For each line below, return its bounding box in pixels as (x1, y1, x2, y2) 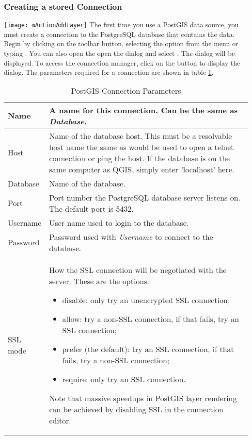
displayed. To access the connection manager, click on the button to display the (4, 57, 240, 68)
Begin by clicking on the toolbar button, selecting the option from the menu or (4, 38, 238, 49)
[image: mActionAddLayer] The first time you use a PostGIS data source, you (4, 19, 239, 30)
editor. (49, 414, 71, 426)
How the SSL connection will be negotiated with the (49, 264, 227, 275)
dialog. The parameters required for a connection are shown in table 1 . (4, 67, 214, 77)
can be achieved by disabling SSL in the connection (49, 403, 223, 415)
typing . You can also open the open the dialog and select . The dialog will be (4, 48, 235, 58)
